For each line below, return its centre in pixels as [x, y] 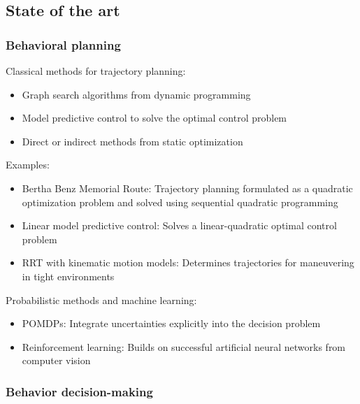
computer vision [56, 360]
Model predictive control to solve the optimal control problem [154, 118]
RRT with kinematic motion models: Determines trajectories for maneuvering [188, 262]
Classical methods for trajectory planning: [96, 71]
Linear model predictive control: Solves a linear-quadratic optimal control [179, 225]
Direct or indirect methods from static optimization [132, 141]
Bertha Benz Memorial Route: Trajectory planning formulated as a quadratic [187, 188]
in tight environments [68, 276]
